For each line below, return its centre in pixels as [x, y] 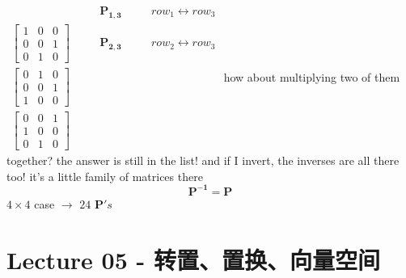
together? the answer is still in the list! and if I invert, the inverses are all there [203, 160]
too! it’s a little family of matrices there [105, 176]
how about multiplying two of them [312, 76]
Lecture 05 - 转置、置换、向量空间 [193, 259]
